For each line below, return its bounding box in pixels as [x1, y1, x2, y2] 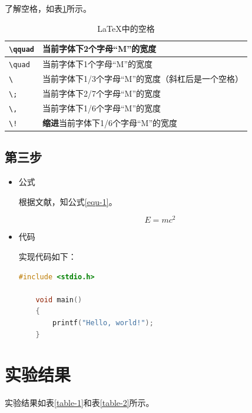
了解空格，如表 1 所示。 [5, 2, 91, 14]
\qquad [9, 45, 34, 54]
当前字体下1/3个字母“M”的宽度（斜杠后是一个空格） [42, 72, 244, 85]
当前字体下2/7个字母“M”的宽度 [42, 87, 161, 99]
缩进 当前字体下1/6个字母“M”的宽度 [42, 116, 178, 128]
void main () [35, 295, 82, 304]
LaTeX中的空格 [97, 22, 155, 34]
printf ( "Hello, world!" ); [52, 318, 154, 327]
